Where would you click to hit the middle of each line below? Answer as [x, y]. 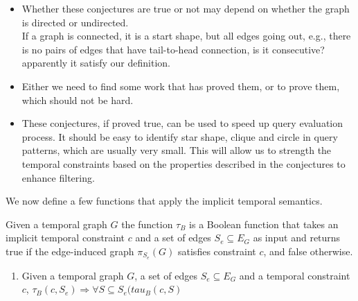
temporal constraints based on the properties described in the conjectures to [184, 163]
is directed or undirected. [75, 22]
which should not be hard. [78, 100]
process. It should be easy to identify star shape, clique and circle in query [180, 136]
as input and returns [297, 238]
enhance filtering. [58, 177]
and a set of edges [173, 238]
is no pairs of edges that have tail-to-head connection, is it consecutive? [173, 49]
